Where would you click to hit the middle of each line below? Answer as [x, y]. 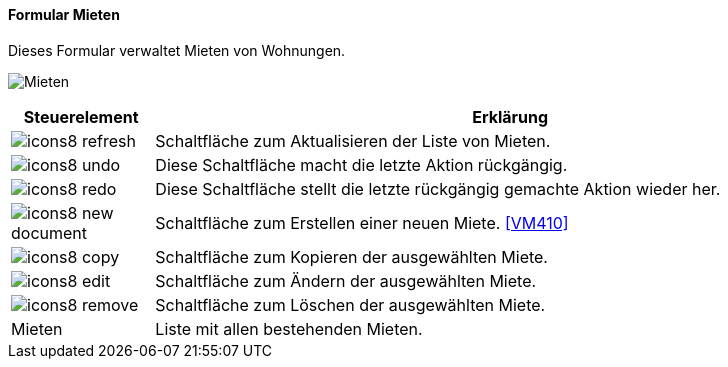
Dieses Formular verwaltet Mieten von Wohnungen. [177, 50]
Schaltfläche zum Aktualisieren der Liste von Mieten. [353, 140]
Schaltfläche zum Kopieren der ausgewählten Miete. [351, 256]
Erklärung [510, 116]
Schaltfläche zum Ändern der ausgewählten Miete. [346, 280]
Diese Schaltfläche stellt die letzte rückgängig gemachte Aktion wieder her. [438, 188]
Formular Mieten [64, 14]
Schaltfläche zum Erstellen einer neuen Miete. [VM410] [362, 222]
